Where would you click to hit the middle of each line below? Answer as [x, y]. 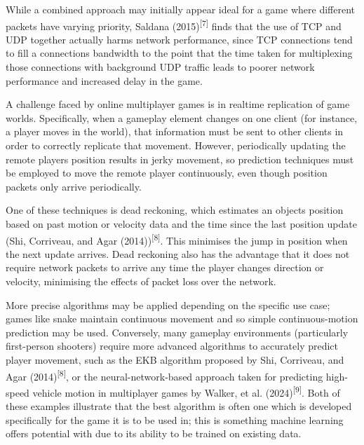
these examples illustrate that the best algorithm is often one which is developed [179, 406]
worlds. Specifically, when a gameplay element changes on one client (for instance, [182, 117]
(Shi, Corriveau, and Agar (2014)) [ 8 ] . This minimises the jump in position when [177, 239]
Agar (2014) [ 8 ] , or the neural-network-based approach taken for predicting [164, 375]
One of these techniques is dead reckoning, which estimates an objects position [175, 210]
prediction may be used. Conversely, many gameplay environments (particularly [177, 332]
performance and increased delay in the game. [104, 80]
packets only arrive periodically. [74, 186]
